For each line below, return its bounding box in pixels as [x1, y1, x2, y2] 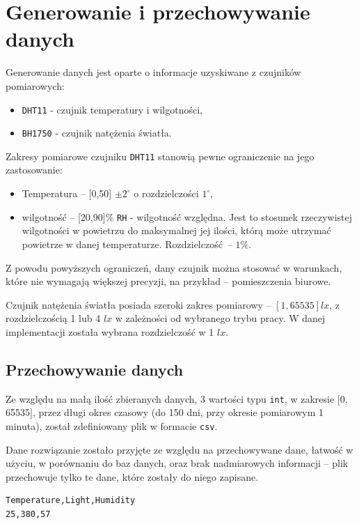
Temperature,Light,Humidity [6, 495, 136, 506]
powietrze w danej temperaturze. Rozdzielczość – [22, 236, 232, 251]
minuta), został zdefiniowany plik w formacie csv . [6, 418, 218, 433]
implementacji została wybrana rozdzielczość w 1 [6, 324, 214, 339]
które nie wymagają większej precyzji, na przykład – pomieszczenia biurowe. [6, 274, 331, 288]
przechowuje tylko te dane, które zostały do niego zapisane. [6, 469, 259, 484]
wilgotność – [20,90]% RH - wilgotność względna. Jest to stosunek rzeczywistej [22, 209, 353, 224]
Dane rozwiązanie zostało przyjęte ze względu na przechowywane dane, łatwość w [6, 442, 353, 456]
